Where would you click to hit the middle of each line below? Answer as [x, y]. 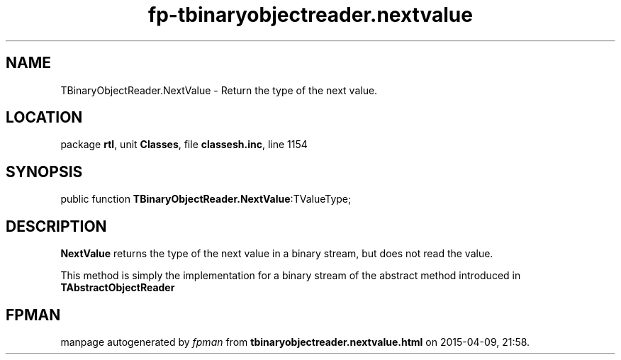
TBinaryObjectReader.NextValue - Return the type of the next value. [219, 90]
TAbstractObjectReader [118, 288]
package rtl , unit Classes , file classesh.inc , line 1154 [184, 145]
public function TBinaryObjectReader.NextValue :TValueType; [206, 199]
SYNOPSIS [44, 171]
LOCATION [44, 118]
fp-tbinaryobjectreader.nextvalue [310, 15]
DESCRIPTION [56, 226]
